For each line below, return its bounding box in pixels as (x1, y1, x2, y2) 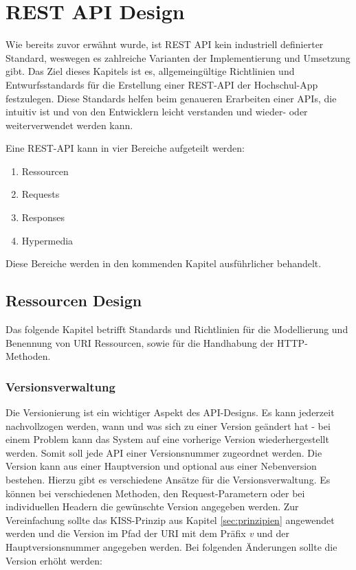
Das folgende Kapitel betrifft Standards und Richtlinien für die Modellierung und (5, 322, 348, 337)
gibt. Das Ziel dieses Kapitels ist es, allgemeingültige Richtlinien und (5, 64, 295, 78)
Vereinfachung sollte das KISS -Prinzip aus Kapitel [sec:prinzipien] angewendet (5, 512, 335, 527)
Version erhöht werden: (5, 553, 102, 567)
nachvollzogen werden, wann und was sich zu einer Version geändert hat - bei (5, 418, 331, 433)
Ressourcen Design (5, 290, 142, 311)
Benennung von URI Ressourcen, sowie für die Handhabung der (5, 335, 274, 350)
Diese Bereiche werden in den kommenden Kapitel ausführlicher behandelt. (5, 256, 322, 271)
